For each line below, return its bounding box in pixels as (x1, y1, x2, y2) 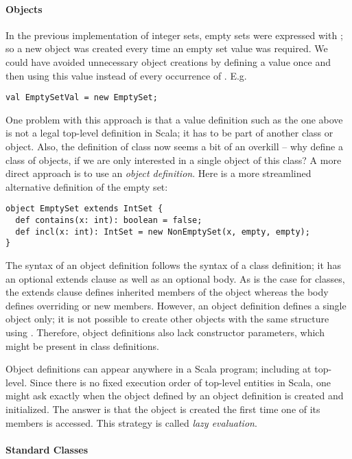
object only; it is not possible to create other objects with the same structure (5, 311, 329, 326)
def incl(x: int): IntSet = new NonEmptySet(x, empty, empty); (15, 226, 310, 237)
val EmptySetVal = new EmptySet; (5, 93, 158, 103)
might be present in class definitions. (5, 338, 159, 353)
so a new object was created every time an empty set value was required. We (5, 41, 328, 56)
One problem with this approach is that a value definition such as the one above (5, 112, 343, 126)
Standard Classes (5, 442, 89, 456)
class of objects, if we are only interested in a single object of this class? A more (5, 152, 342, 167)
